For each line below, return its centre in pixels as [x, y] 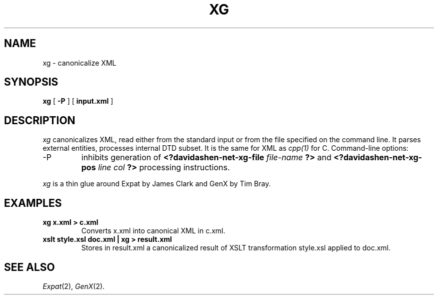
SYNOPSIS [31, 82]
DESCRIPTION [40, 120]
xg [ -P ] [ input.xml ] [78, 101]
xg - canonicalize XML [79, 63]
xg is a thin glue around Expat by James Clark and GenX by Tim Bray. [157, 184]
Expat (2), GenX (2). [74, 286]
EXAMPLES [33, 203]
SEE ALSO [29, 267]
